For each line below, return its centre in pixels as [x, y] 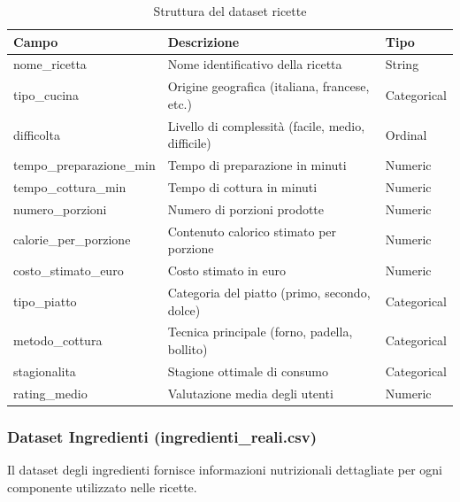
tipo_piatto [45, 301]
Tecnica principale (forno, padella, [260, 332]
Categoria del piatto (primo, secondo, [269, 292]
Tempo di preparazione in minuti [257, 165]
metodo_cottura [58, 340]
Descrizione [203, 41]
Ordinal [406, 134]
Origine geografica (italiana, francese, [268, 86]
